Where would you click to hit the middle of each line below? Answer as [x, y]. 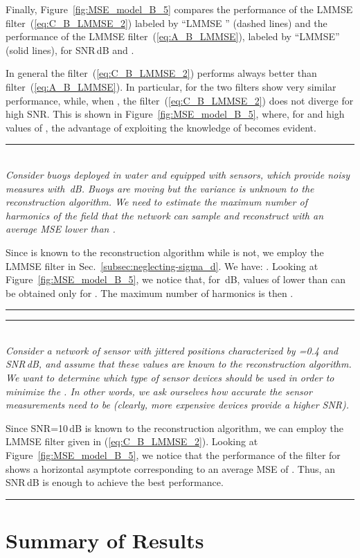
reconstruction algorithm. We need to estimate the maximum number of [156, 202]
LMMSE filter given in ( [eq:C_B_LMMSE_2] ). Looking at [132, 441]
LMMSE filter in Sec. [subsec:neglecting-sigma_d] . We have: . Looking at [162, 265]
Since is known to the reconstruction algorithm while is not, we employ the [165, 252]
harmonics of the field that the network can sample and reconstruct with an [165, 215]
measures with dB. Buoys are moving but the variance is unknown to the [160, 188]
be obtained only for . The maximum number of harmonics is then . [150, 292]
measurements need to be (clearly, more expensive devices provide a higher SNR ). [178, 405]
